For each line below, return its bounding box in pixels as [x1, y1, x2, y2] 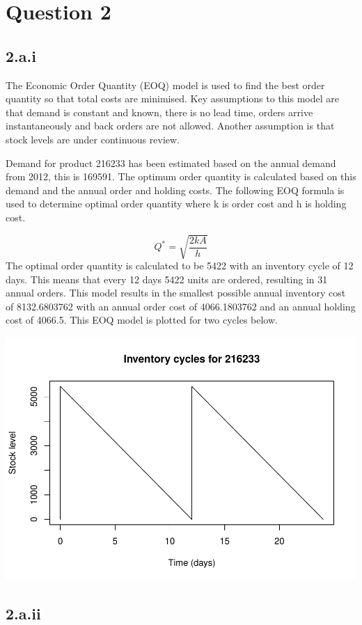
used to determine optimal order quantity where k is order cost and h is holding [6, 196, 347, 211]
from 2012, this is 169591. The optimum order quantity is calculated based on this [6, 169, 356, 184]
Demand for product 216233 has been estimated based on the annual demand [6, 155, 336, 170]
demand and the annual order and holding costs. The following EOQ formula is [6, 182, 345, 197]
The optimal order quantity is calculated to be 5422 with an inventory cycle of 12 [6, 258, 354, 273]
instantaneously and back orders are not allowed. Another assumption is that [6, 118, 335, 133]
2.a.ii [6, 602, 41, 624]
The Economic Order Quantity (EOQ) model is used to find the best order [6, 77, 325, 92]
